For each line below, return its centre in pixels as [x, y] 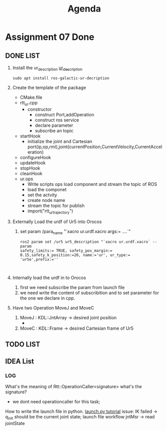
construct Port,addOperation [64, 114]
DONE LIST [23, 56]
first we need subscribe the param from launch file [72, 288]
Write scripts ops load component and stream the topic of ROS [92, 184]
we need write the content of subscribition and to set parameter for [90, 293]
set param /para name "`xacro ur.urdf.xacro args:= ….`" [75, 232]
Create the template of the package [49, 87]
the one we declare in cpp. [47, 298]
